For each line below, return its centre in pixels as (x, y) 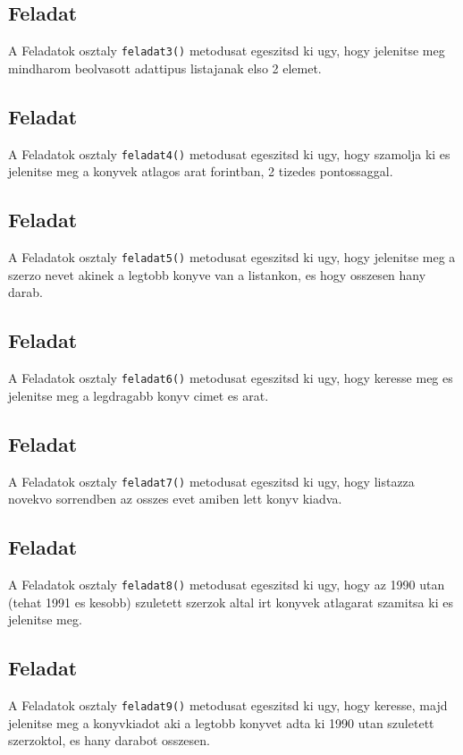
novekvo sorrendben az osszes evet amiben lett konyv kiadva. (175, 499)
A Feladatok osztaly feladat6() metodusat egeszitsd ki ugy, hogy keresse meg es (231, 378)
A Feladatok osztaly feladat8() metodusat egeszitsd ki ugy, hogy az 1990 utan (227, 585)
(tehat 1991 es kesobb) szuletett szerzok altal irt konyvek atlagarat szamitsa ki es (231, 602)
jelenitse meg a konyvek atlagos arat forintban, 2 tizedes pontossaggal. (201, 171)
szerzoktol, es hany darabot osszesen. (109, 740)
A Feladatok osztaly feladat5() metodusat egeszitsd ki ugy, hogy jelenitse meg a (232, 257)
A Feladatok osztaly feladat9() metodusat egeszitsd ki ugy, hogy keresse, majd (228, 705)
